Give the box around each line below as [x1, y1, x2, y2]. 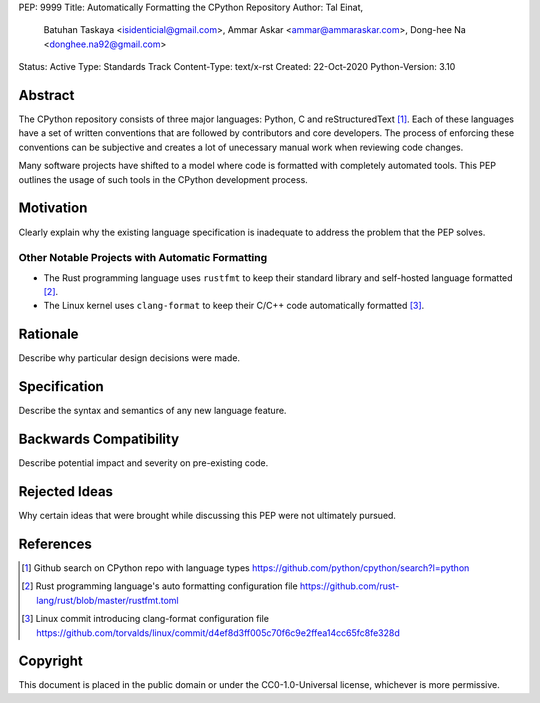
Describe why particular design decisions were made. [18, 352, 240, 364]
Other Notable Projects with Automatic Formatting [18, 251, 268, 265]
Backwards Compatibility [18, 431, 180, 448]
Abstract [18, 86, 75, 104]
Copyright [18, 653, 84, 670]
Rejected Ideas [18, 483, 114, 500]
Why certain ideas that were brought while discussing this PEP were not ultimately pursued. [18, 510, 397, 522]
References [18, 535, 92, 552]
